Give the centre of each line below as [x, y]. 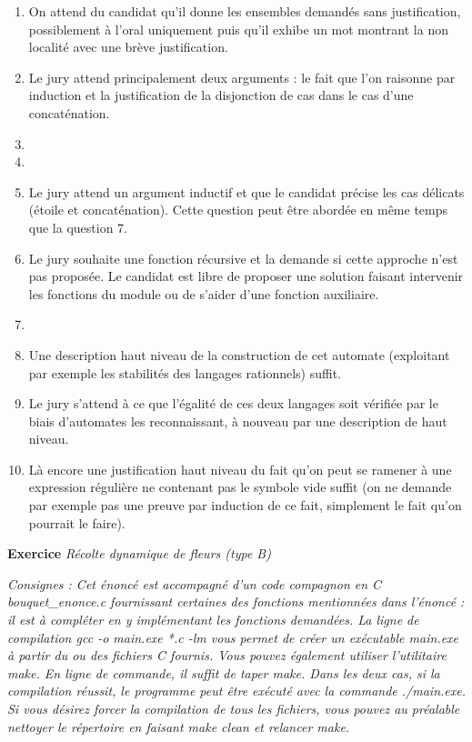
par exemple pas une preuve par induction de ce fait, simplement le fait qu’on [245, 505]
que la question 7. [78, 227]
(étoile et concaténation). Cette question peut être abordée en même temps [238, 210]
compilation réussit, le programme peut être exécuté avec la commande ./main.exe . [236, 691]
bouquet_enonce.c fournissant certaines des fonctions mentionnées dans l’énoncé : [236, 602]
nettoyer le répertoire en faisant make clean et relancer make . [179, 726]
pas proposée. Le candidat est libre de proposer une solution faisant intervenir [246, 276]
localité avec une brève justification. [128, 47]
